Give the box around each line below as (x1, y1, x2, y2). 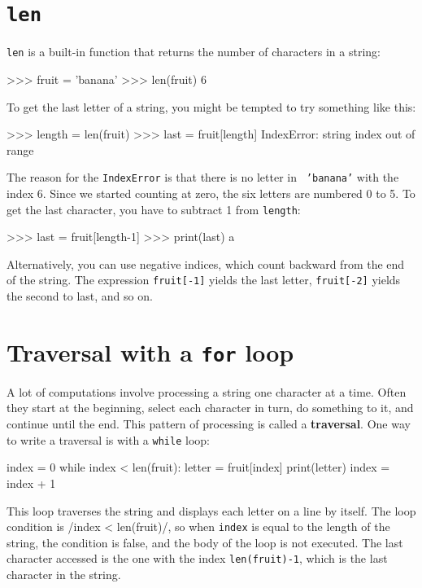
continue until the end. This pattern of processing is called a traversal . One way (7, 415, 411, 432)
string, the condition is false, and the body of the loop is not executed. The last (7, 533, 403, 551)
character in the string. (7, 566, 121, 582)
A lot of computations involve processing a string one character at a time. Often (7, 383, 407, 400)
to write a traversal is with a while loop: (7, 431, 210, 448)
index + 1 (7, 474, 56, 491)
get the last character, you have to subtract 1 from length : (7, 200, 301, 217)
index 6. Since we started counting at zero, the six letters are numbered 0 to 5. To (7, 184, 415, 201)
